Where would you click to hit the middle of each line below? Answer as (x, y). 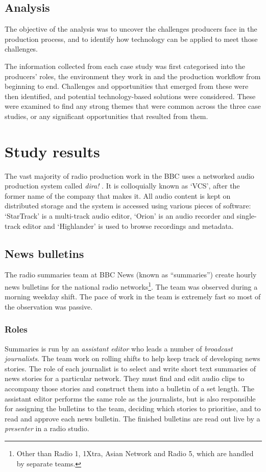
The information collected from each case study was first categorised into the (125, 66)
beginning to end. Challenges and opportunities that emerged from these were (127, 86)
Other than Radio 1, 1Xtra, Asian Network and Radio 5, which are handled (135, 453)
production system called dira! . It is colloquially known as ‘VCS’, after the (122, 186)
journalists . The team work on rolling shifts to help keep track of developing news (132, 358)
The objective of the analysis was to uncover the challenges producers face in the (131, 29)
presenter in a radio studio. (47, 428)
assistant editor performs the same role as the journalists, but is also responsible (130, 398)
